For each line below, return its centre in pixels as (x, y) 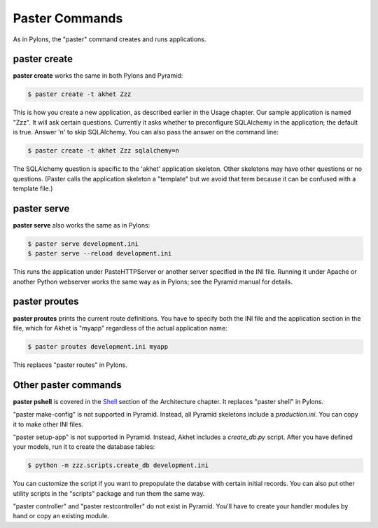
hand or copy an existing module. (61, 516)
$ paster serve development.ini (83, 244)
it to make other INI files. (48, 424)
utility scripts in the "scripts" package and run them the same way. (109, 493)
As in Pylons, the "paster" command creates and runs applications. (110, 39)
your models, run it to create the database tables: (84, 447)
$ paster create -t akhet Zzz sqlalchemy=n (104, 151)
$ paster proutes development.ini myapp (98, 346)
